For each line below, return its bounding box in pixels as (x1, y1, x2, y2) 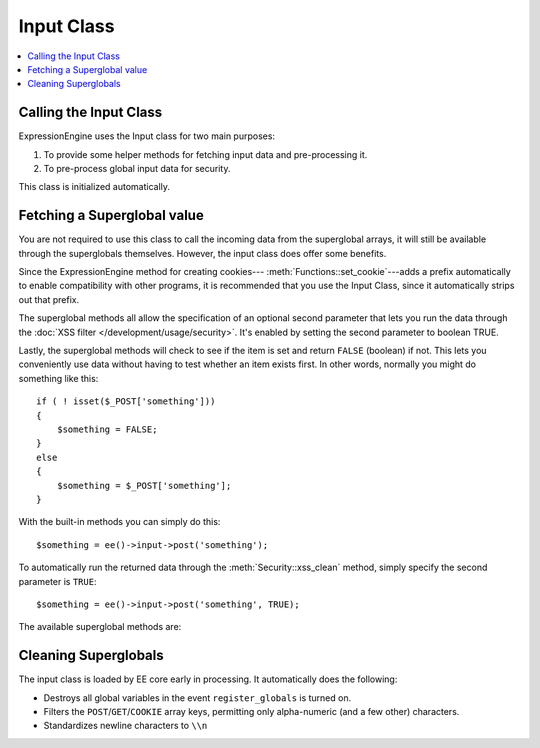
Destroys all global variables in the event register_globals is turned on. (43, 691, 352, 704)
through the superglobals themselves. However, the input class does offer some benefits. (18, 247, 387, 259)
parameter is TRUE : (18, 575, 97, 587)
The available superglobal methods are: (18, 621, 182, 633)
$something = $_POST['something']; (56, 480, 232, 491)
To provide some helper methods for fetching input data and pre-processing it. (43, 148, 368, 160)
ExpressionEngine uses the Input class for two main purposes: (18, 130, 275, 142)
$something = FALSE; (56, 424, 158, 435)
